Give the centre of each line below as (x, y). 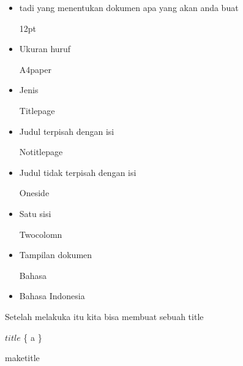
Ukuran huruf (45, 49)
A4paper (35, 69)
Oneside (34, 193)
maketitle (22, 358)
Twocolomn (41, 234)
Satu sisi (35, 213)
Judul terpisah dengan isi (67, 131)
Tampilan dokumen (56, 255)
